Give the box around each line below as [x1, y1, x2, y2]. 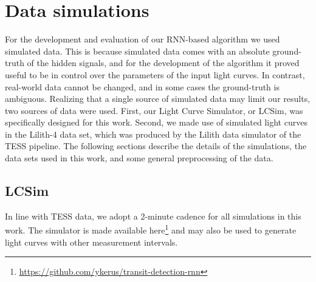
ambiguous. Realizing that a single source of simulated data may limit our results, [5, 92, 311, 105]
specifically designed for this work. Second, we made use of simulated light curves [5, 116, 307, 129]
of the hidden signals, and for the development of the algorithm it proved [27, 56, 300, 69]
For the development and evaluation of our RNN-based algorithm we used [5, 33, 280, 45]
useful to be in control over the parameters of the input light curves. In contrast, [5, 68, 305, 81]
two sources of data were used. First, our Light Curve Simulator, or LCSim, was [5, 104, 303, 116]
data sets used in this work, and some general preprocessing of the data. [5, 152, 273, 164]
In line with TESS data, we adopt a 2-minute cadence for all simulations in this [5, 209, 301, 222]
